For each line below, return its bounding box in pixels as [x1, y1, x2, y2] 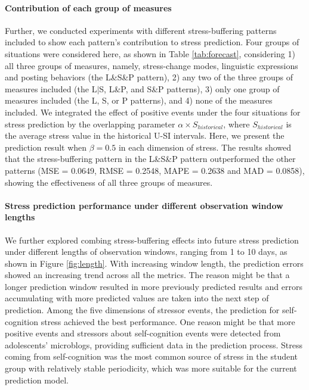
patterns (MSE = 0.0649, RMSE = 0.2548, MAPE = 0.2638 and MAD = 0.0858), [5, 164, 305, 176]
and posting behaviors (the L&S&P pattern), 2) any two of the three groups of [5, 71, 293, 83]
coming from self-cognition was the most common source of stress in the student [5, 350, 298, 363]
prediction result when [5, 141, 87, 153]
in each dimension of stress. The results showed [118, 141, 292, 153]
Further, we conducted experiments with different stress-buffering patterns [5, 24, 277, 36]
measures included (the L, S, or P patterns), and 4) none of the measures [5, 94, 273, 107]
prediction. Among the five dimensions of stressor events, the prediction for [5, 304, 280, 316]
